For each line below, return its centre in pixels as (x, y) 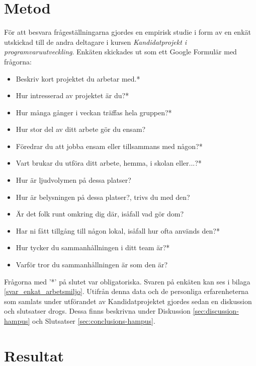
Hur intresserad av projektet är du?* (72, 95)
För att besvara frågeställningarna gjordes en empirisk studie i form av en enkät (127, 32)
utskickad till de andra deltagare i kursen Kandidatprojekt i (96, 42)
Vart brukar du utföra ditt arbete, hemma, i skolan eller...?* (109, 163)
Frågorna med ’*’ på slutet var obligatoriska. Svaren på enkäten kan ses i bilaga (127, 281)
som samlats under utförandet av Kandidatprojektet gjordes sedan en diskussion (128, 301)
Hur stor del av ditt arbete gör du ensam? (81, 129)
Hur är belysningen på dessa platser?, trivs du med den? (103, 197)
